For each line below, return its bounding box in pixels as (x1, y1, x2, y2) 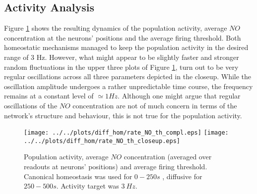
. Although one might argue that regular (118, 91, 241, 101)
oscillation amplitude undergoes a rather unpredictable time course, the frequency (4, 81, 253, 91)
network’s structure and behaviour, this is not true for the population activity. (4, 110, 242, 120)
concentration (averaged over (124, 151, 212, 162)
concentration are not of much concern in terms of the (72, 100, 237, 110)
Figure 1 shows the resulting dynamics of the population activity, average (4, 23, 227, 33)
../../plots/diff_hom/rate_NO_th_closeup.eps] (24, 137, 180, 145)
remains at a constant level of (4, 91, 94, 101)
